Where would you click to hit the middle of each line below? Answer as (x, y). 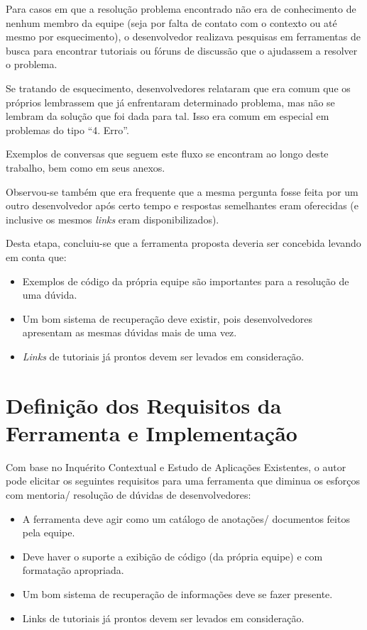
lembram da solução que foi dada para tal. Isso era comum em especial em (168, 116)
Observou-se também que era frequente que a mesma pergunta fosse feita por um (182, 191)
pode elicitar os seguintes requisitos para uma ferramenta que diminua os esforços (183, 481)
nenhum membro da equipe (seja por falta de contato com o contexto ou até (171, 22)
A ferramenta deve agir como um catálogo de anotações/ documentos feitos (186, 518)
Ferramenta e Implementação (152, 432)
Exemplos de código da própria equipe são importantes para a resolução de (186, 281)
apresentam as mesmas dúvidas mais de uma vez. (130, 332)
